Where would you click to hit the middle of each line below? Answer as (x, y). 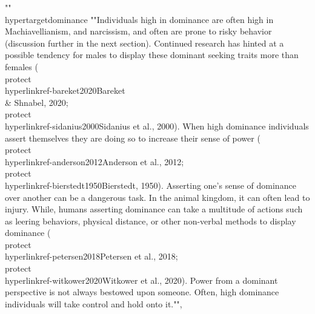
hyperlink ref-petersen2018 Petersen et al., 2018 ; (91, 256)
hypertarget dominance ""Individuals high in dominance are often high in (139, 19)
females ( (22, 66)
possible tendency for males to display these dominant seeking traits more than (152, 55)
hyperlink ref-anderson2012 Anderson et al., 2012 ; (94, 161)
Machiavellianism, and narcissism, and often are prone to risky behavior (138, 31)
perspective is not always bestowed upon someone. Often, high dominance (142, 292)
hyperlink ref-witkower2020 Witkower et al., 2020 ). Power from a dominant (141, 280)
